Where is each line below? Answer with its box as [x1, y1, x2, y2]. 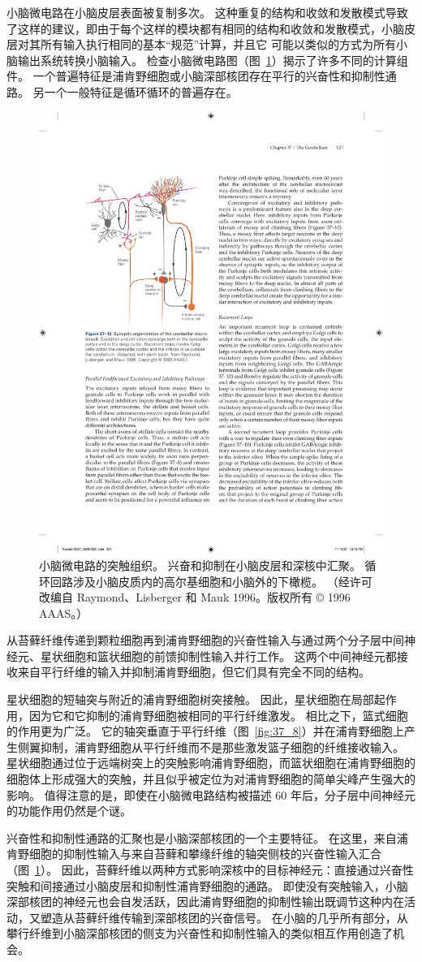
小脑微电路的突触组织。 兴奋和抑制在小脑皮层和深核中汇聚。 [39, 556, 361, 573]
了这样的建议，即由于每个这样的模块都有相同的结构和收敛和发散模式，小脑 [6, 19, 404, 37]
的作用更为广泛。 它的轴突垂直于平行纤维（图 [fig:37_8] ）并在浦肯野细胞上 [6, 723, 404, 740]
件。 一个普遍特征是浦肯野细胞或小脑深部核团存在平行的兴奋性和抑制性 [6, 67, 385, 84]
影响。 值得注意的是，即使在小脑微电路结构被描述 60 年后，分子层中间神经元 [6, 786, 416, 803]
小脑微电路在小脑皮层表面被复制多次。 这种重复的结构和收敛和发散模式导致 [6, 4, 408, 20]
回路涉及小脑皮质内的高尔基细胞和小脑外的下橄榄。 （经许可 [50, 572, 372, 589]
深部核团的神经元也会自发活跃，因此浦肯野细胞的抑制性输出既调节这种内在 [6, 893, 404, 910]
